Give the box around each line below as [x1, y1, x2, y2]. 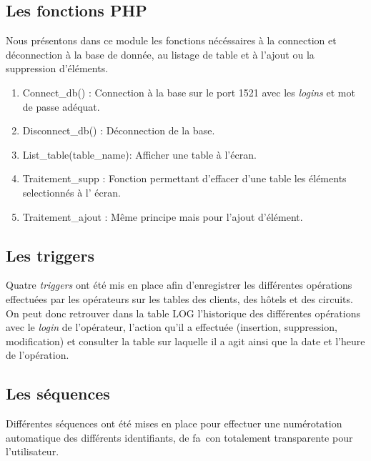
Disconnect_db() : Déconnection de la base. [22, 123, 215, 138]
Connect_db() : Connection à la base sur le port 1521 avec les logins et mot [22, 84, 355, 99]
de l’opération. [6, 347, 69, 362]
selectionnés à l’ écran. [22, 184, 121, 199]
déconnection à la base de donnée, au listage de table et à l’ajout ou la [6, 46, 315, 61]
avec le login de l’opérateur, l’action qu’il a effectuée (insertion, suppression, [6, 319, 337, 334]
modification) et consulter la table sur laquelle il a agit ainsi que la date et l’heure [6, 333, 365, 348]
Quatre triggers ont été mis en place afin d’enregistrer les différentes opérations [6, 277, 352, 292]
